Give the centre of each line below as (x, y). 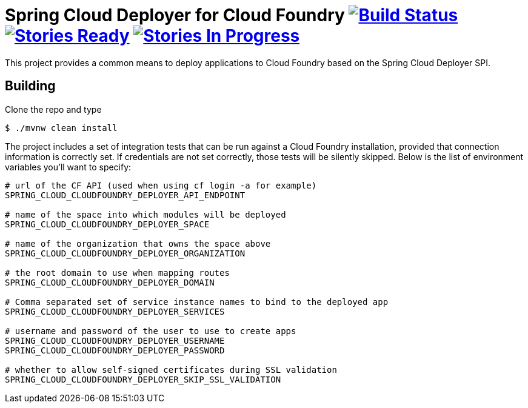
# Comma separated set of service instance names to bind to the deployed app (197, 302)
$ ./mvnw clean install (61, 128)
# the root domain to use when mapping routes (117, 273)
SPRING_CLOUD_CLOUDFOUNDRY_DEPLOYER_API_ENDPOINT (125, 195)
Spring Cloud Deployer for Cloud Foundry (175, 15)
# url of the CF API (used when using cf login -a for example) (161, 185)
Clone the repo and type (53, 109)
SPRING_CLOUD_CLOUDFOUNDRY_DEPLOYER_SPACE (107, 224)
